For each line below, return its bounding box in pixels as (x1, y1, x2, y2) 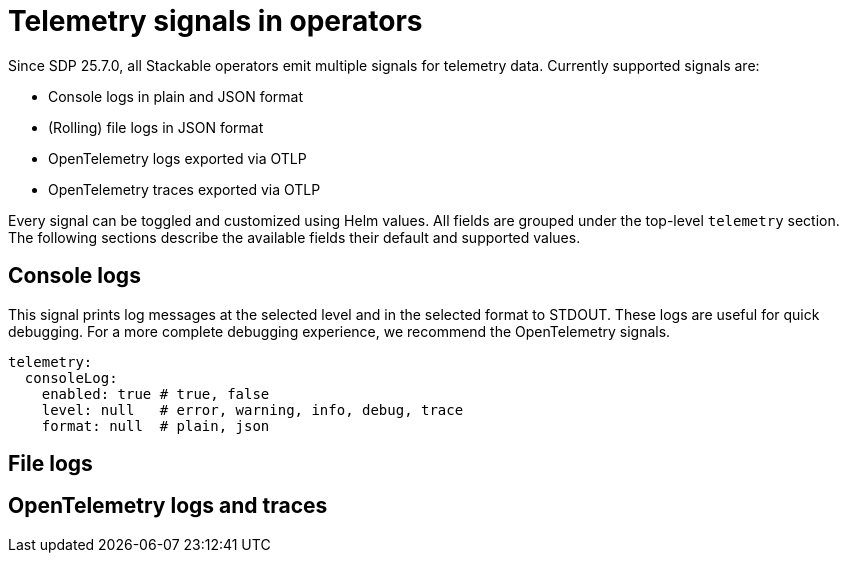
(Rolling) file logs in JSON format (48, 118, 264, 136)
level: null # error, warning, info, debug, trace (41, 401, 464, 418)
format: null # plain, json (41, 417, 270, 434)
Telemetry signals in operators (8, 4, 423, 38)
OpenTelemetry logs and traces (8, 493, 328, 519)
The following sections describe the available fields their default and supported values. (8, 228, 581, 246)
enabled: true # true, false (41, 385, 270, 402)
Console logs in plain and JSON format (48, 87, 304, 105)
